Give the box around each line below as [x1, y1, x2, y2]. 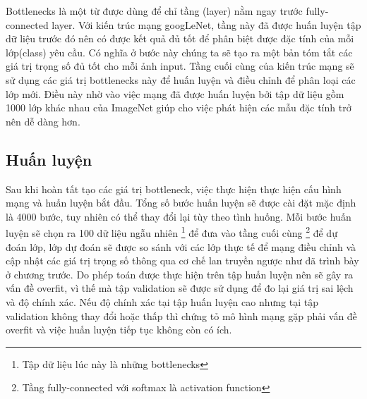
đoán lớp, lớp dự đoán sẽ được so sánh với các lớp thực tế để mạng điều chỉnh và [6, 239, 356, 254]
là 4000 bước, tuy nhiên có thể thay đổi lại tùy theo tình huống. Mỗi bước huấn [6, 209, 351, 223]
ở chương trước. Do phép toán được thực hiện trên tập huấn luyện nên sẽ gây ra [6, 266, 354, 281]
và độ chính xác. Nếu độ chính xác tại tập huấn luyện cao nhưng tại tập [6, 294, 318, 309]
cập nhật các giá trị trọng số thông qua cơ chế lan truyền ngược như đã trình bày [6, 253, 359, 268]
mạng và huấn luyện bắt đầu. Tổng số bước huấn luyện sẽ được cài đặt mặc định [6, 195, 356, 210]
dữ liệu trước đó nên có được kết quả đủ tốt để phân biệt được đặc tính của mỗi [6, 31, 354, 46]
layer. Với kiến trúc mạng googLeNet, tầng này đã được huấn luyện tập [52, 17, 361, 32]
